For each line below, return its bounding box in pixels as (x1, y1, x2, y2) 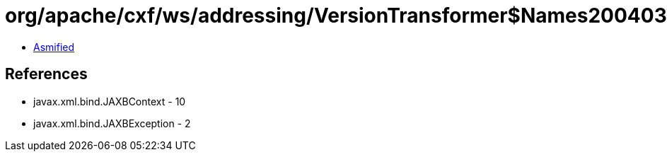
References (5, 65, 88, 83)
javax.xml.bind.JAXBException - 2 (33, 117, 191, 129)
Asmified (33, 40, 75, 53)
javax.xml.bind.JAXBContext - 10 (33, 95, 186, 107)
